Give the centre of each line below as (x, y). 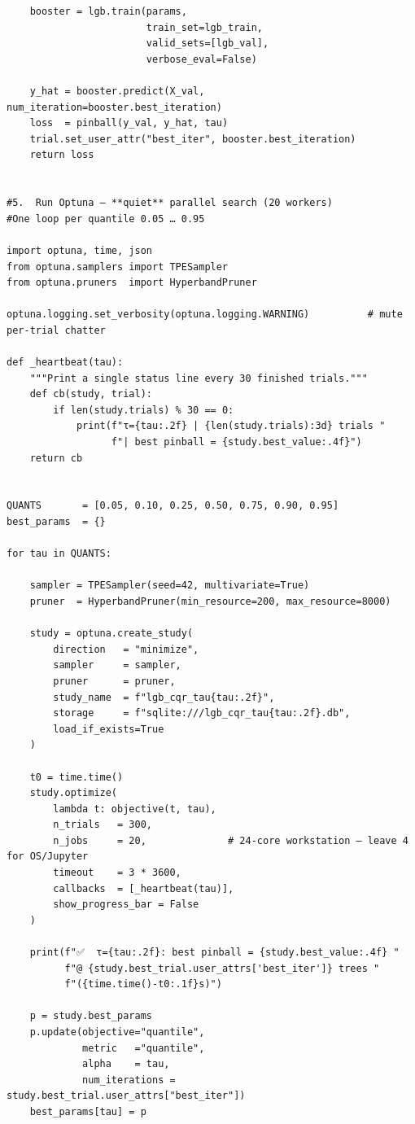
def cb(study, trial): (91, 394)
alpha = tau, (126, 1064)
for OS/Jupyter (48, 857)
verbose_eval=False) (201, 59)
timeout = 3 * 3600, (117, 873)
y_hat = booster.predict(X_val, (117, 91)
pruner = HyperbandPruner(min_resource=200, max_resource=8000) (210, 601)
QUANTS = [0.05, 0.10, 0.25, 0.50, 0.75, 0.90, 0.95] (173, 506)
